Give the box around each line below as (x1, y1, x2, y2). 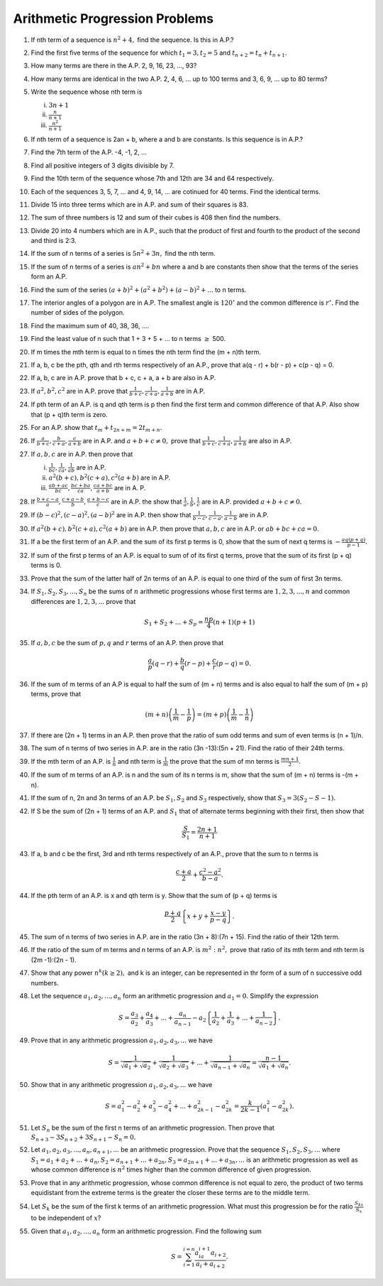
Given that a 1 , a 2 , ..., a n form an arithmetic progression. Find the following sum (30, 1226, 262, 1237)
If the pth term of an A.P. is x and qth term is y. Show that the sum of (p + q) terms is (30, 891, 278, 899)
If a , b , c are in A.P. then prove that (30, 450, 133, 458)
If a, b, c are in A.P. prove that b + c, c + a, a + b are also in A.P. (30, 374, 216, 382)
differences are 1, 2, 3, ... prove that (30, 597, 136, 605)
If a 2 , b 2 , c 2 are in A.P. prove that (30, 386, 128, 395)
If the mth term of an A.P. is (30, 757, 111, 765)
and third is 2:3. (30, 237, 77, 245)
